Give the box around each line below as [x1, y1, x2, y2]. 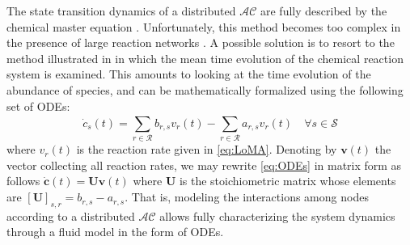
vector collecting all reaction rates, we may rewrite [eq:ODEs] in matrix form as [6, 156, 402, 173]
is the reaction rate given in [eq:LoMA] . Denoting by [76, 141, 337, 158]
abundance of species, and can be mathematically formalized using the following [6, 81, 404, 98]
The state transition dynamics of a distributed [6, 2, 236, 19]
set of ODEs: [6, 97, 70, 114]
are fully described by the [260, 2, 387, 19]
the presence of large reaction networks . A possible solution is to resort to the [6, 34, 395, 51]
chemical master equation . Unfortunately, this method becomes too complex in [6, 18, 401, 35]
